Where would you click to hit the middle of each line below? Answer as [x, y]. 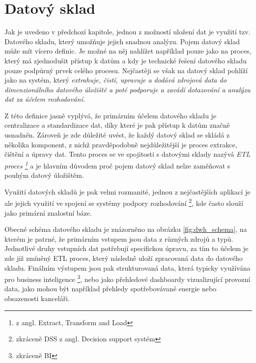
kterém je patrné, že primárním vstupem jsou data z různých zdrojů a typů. [119, 238]
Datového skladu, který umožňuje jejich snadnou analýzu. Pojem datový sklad [122, 41]
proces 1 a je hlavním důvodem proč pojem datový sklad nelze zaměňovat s [117, 165]
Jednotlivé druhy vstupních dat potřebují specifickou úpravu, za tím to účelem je [127, 248]
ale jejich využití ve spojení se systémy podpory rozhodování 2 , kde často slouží [124, 202]
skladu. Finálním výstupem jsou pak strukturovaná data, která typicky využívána [128, 267]
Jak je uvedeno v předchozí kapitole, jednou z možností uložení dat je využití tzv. [128, 32]
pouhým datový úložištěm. [44, 175]
